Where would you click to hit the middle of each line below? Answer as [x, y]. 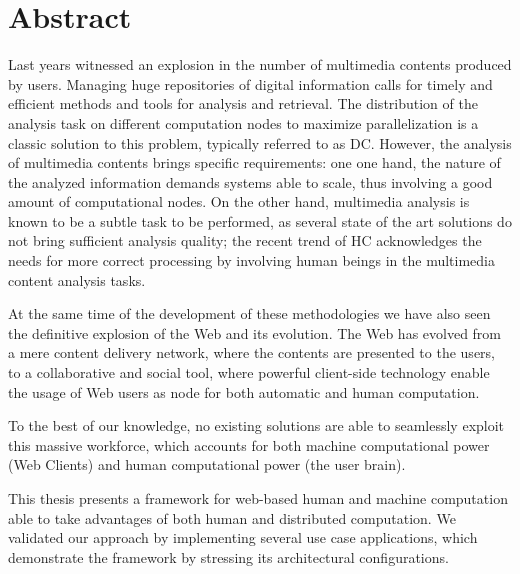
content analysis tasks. [77, 279]
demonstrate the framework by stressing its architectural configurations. [228, 556]
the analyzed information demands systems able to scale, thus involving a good [250, 181]
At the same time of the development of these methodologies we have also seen [249, 313]
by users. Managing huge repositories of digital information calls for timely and [250, 83]
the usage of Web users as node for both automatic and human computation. [244, 391]
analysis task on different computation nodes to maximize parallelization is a [243, 122]
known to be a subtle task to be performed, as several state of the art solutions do [260, 220]
